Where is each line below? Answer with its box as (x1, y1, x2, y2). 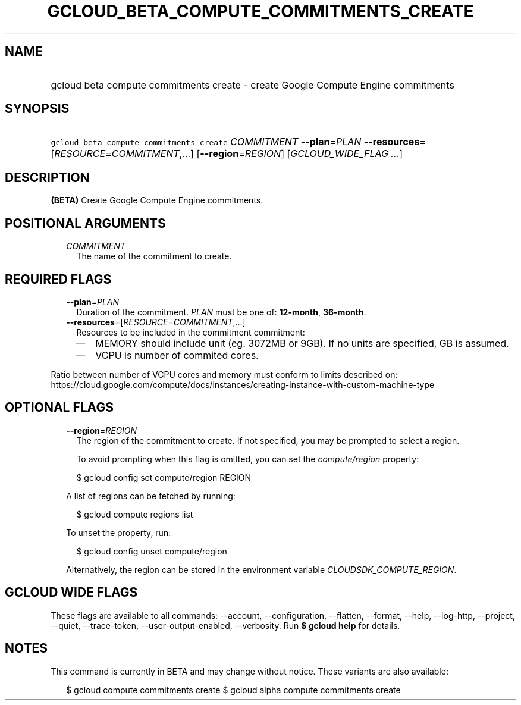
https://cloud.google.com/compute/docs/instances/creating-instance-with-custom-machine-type (51, 379, 435, 390)
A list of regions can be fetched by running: (66, 490, 236, 501)
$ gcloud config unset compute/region (76, 546, 227, 556)
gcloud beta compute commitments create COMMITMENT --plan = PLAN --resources (51, 136, 420, 148)
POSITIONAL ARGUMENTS (5, 215, 166, 231)
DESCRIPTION (5, 170, 90, 185)
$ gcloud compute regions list (76, 509, 193, 519)
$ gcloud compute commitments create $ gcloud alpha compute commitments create (66, 684, 401, 695)
